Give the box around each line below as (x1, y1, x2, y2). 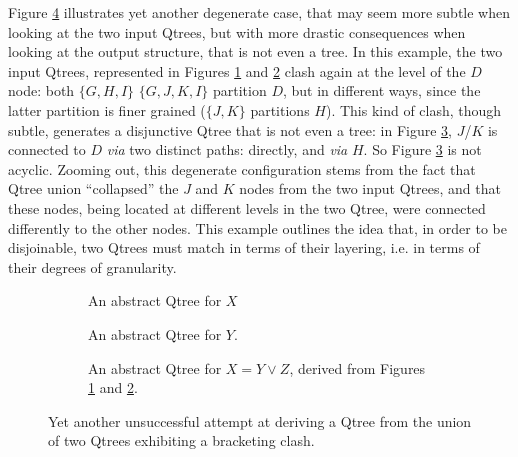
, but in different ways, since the (283, 80, 481, 101)
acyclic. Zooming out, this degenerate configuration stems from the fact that (8, 158, 476, 179)
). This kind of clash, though (325, 99, 502, 120)
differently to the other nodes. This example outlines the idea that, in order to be (8, 217, 507, 238)
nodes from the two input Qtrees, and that (239, 178, 501, 199)
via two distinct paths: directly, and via (106, 139, 348, 160)
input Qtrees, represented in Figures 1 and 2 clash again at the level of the (8, 60, 466, 81)
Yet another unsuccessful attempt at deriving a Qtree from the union (48, 410, 472, 431)
